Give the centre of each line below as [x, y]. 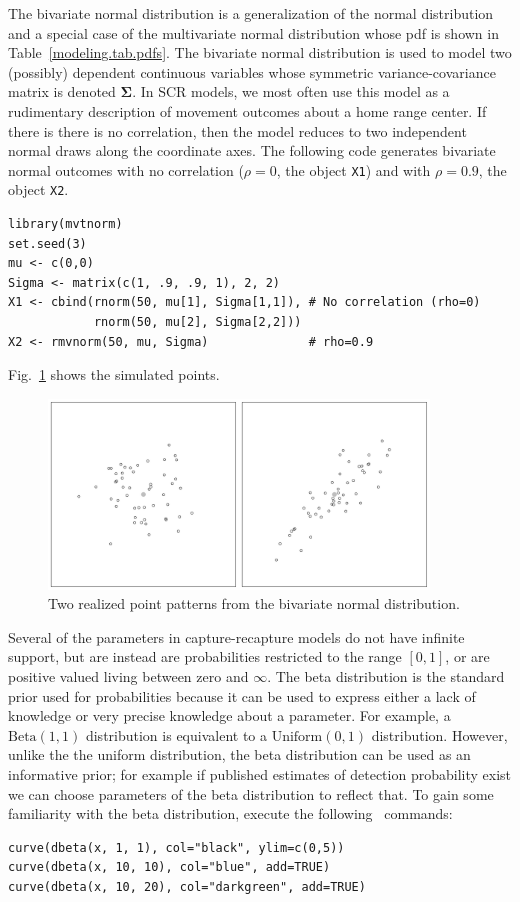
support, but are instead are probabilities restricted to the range [205, 656]
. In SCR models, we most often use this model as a [291, 91]
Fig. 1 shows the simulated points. [114, 374]
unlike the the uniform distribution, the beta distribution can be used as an [239, 754]
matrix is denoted [62, 91]
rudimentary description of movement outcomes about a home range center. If [247, 110]
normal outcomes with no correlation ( [126, 169]
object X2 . [38, 189]
